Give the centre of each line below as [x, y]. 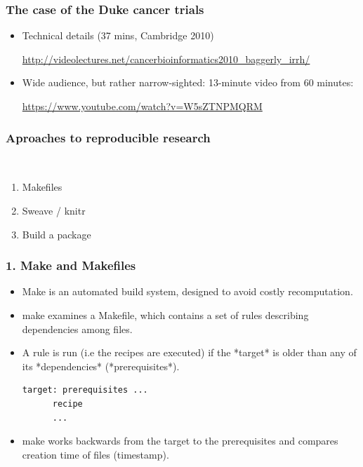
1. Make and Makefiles [71, 265]
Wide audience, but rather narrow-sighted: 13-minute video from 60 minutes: [188, 82]
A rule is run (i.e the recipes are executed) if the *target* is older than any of [189, 352]
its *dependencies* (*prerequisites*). [101, 366]
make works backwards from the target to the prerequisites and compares [180, 441]
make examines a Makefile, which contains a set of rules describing [165, 315]
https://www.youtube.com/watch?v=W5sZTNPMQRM [142, 106]
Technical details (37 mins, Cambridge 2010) [118, 35]
